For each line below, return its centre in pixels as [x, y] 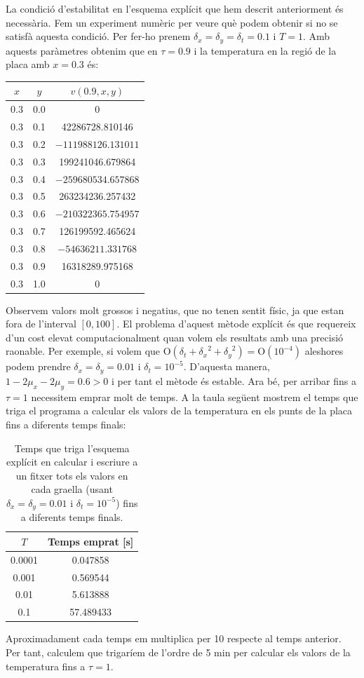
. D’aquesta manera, [227, 366]
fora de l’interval [41, 324]
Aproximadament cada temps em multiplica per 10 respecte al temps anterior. [174, 638]
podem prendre [38, 366]
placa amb [28, 64]
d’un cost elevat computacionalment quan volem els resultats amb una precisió [175, 337]
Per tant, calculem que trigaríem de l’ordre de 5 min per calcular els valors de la [178, 652]
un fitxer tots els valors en [72, 475]
